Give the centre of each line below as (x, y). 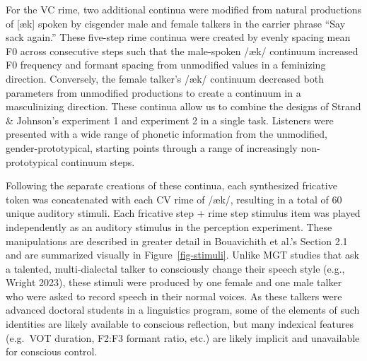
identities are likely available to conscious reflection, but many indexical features (180, 324)
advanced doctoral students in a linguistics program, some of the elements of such (183, 310)
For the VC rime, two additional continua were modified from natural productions (183, 9)
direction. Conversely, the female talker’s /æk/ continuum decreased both (165, 78)
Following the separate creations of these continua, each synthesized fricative (171, 185)
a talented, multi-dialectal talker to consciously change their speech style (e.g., (175, 268)
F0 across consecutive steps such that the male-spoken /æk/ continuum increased (182, 51)
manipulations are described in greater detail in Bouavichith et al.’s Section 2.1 (177, 241)
